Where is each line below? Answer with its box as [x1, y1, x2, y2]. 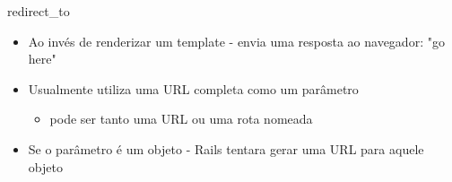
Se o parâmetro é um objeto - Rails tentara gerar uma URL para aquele [28, 139, 424, 158]
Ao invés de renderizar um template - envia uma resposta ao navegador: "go [28, 31, 445, 50]
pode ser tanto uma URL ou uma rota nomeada [49, 109, 313, 128]
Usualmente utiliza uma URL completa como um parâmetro [28, 79, 359, 98]
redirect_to [7, 2, 70, 20]
